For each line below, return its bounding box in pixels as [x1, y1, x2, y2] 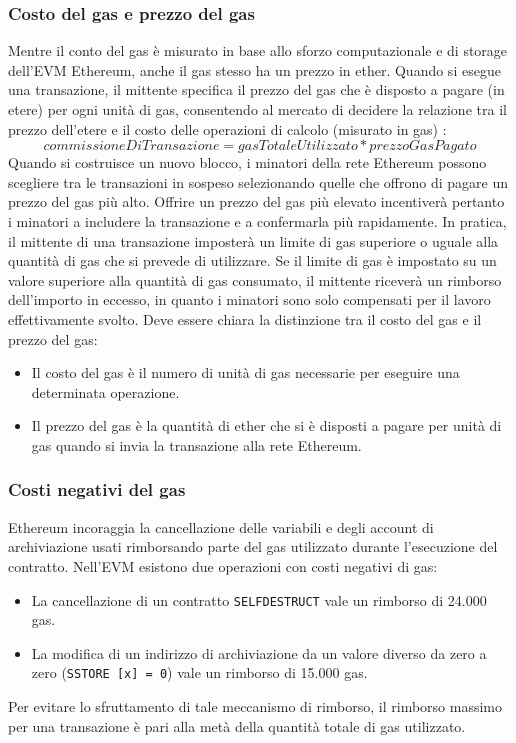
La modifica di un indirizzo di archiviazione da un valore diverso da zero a [31, 642, 487, 663]
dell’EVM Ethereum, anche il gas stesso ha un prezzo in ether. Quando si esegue [8, 59, 501, 80]
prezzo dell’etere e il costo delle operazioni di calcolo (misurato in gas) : [8, 118, 447, 139]
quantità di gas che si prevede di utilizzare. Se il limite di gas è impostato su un [8, 250, 497, 271]
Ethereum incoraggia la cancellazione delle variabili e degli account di [8, 516, 434, 537]
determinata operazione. [31, 381, 180, 402]
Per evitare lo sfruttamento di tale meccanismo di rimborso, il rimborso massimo [8, 696, 503, 716]
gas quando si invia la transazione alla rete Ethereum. [31, 434, 362, 455]
